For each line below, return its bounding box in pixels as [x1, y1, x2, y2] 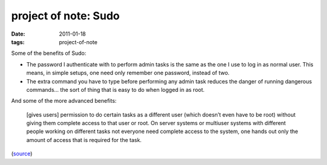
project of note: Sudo [11, 9, 120, 22]
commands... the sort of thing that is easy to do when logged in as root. [26, 86, 205, 93]
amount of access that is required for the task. [26, 136, 142, 143]
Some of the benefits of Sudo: [11, 50, 87, 57]
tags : [11, 38, 25, 45]
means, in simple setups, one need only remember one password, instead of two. [26, 70, 230, 77]
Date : [11, 30, 25, 37]
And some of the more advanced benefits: [11, 97, 117, 105]
